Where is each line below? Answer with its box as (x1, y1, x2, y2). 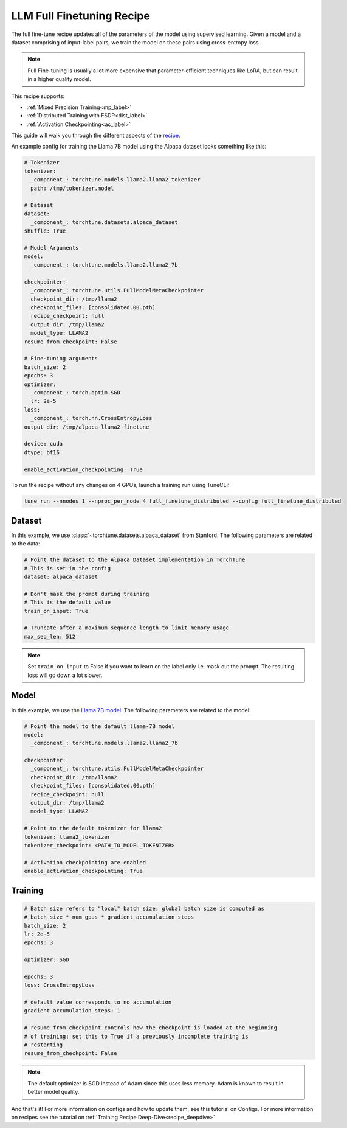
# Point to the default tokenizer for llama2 (24, 825, 162, 832)
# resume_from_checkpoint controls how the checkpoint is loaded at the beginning (24, 1025, 278, 1031)
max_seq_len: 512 (24, 633, 76, 640)
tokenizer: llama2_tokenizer (24, 833, 111, 840)
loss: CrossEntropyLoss (24, 982, 95, 989)
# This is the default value (24, 599, 111, 606)
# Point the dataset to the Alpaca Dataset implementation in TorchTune (24, 556, 246, 563)
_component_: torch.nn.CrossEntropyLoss (30, 415, 153, 422)
